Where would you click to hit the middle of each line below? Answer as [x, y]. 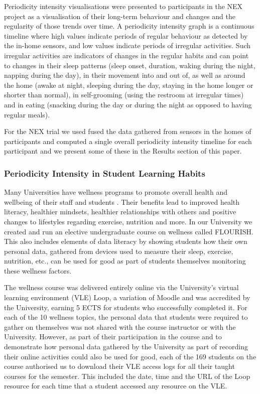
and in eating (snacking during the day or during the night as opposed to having [128, 104]
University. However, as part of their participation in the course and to [113, 337]
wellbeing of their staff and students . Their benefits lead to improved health [122, 202]
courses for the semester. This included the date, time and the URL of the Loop [127, 376]
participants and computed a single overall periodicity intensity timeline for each [128, 141]
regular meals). [27, 114]
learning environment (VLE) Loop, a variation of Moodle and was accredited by [127, 297]
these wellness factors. [38, 270]
